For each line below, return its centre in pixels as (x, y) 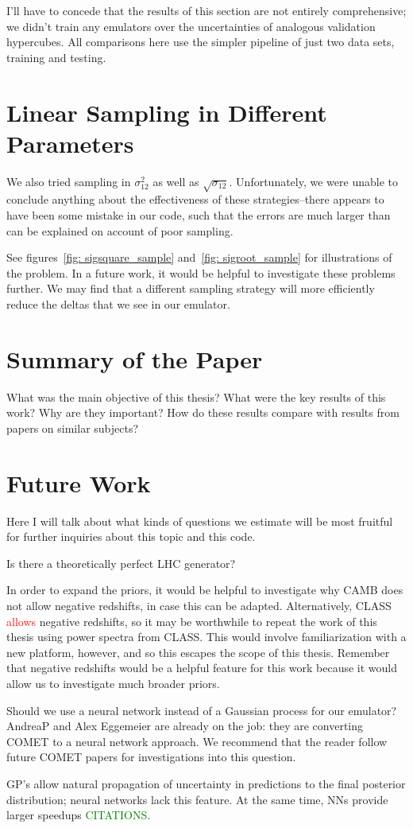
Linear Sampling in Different (167, 112)
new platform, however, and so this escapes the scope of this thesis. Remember (198, 652)
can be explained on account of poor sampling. (120, 230)
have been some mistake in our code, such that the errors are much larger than (199, 215)
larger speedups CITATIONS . (79, 815)
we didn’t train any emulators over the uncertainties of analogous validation (191, 26)
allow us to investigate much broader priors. (113, 683)
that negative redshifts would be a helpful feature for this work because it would (202, 668)
